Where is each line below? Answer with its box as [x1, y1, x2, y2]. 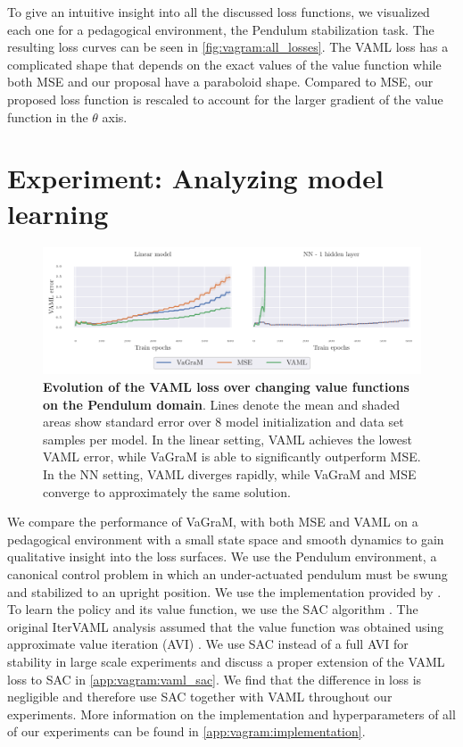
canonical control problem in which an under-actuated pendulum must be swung [7, 565, 448, 584]
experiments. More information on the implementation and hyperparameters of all [7, 704, 456, 723]
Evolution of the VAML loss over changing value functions [43, 378, 409, 396]
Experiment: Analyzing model [7, 160, 384, 196]
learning [7, 195, 109, 231]
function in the [7, 107, 88, 126]
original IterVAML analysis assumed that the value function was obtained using [7, 617, 444, 635]
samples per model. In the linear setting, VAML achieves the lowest [43, 429, 412, 448]
